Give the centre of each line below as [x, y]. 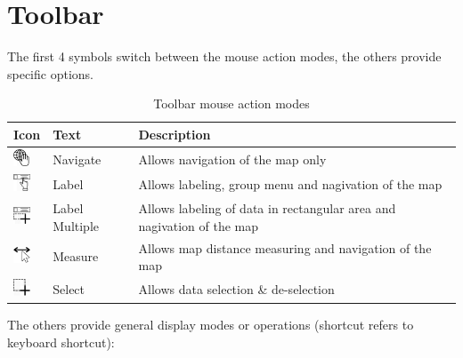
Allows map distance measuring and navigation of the [285, 247]
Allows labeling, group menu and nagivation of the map [290, 184]
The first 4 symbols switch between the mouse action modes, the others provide [224, 56]
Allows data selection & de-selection [236, 289]
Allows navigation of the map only [232, 159]
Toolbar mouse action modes [231, 103]
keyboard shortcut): [61, 342]
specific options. [50, 73]
